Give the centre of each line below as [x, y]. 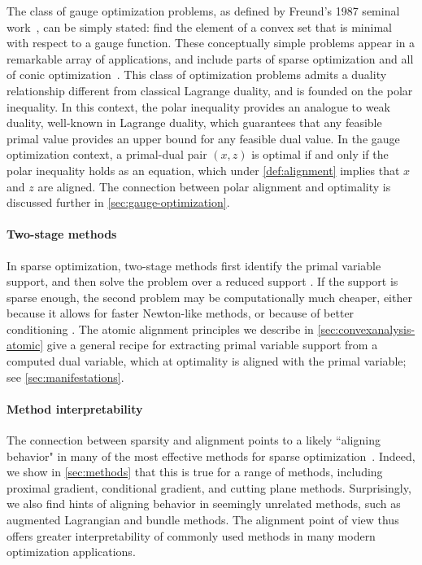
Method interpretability [75, 408]
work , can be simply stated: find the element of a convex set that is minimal [199, 26]
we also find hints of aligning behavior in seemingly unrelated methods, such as [204, 504]
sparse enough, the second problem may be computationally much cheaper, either [209, 297]
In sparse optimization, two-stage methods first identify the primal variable [194, 265]
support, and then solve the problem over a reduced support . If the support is [202, 281]
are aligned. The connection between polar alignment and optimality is [214, 186]
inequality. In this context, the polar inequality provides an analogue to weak [198, 106]
